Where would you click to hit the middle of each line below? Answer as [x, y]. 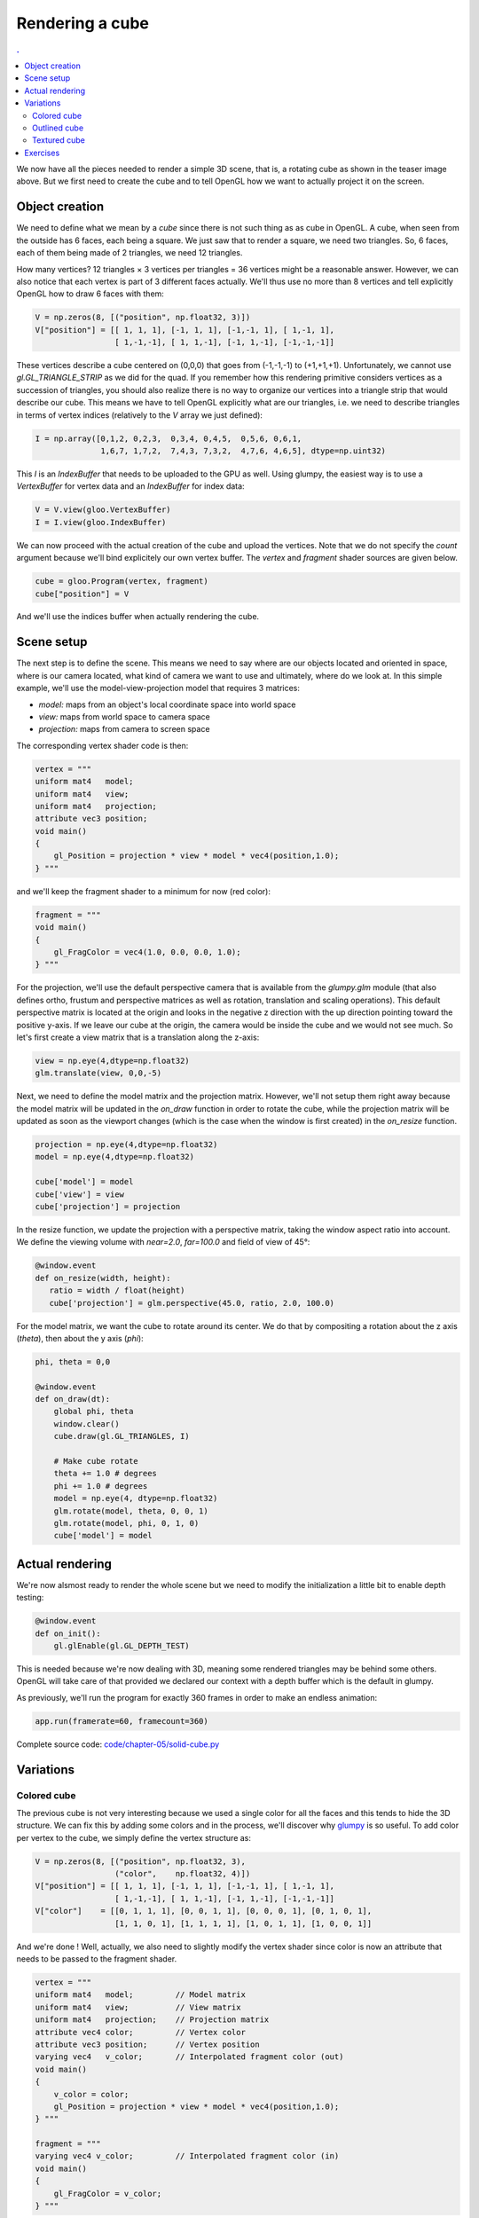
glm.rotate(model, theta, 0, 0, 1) [131, 1511]
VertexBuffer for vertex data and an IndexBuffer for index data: [130, 486]
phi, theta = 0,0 [73, 1361]
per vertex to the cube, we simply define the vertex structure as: [134, 1837]
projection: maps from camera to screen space [124, 729]
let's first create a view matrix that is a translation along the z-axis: [138, 1037]
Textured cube [59, 140]
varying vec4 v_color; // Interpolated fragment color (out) [189, 2057]
